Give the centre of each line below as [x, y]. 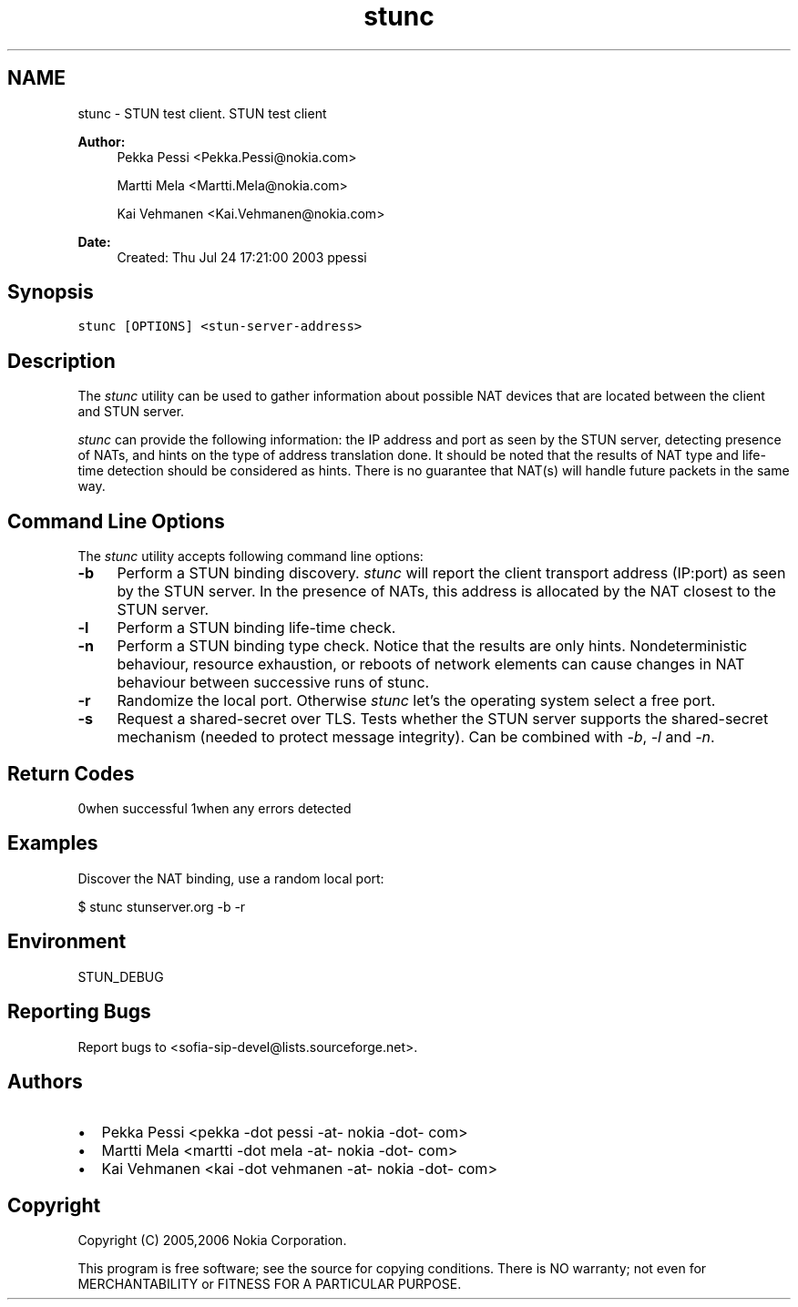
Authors [45, 1081]
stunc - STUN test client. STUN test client [202, 113]
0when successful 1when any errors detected [215, 808]
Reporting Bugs [79, 1012]
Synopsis [51, 292]
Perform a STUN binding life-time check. [256, 628]
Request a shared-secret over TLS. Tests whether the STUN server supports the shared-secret [443, 719]
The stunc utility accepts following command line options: [251, 556]
